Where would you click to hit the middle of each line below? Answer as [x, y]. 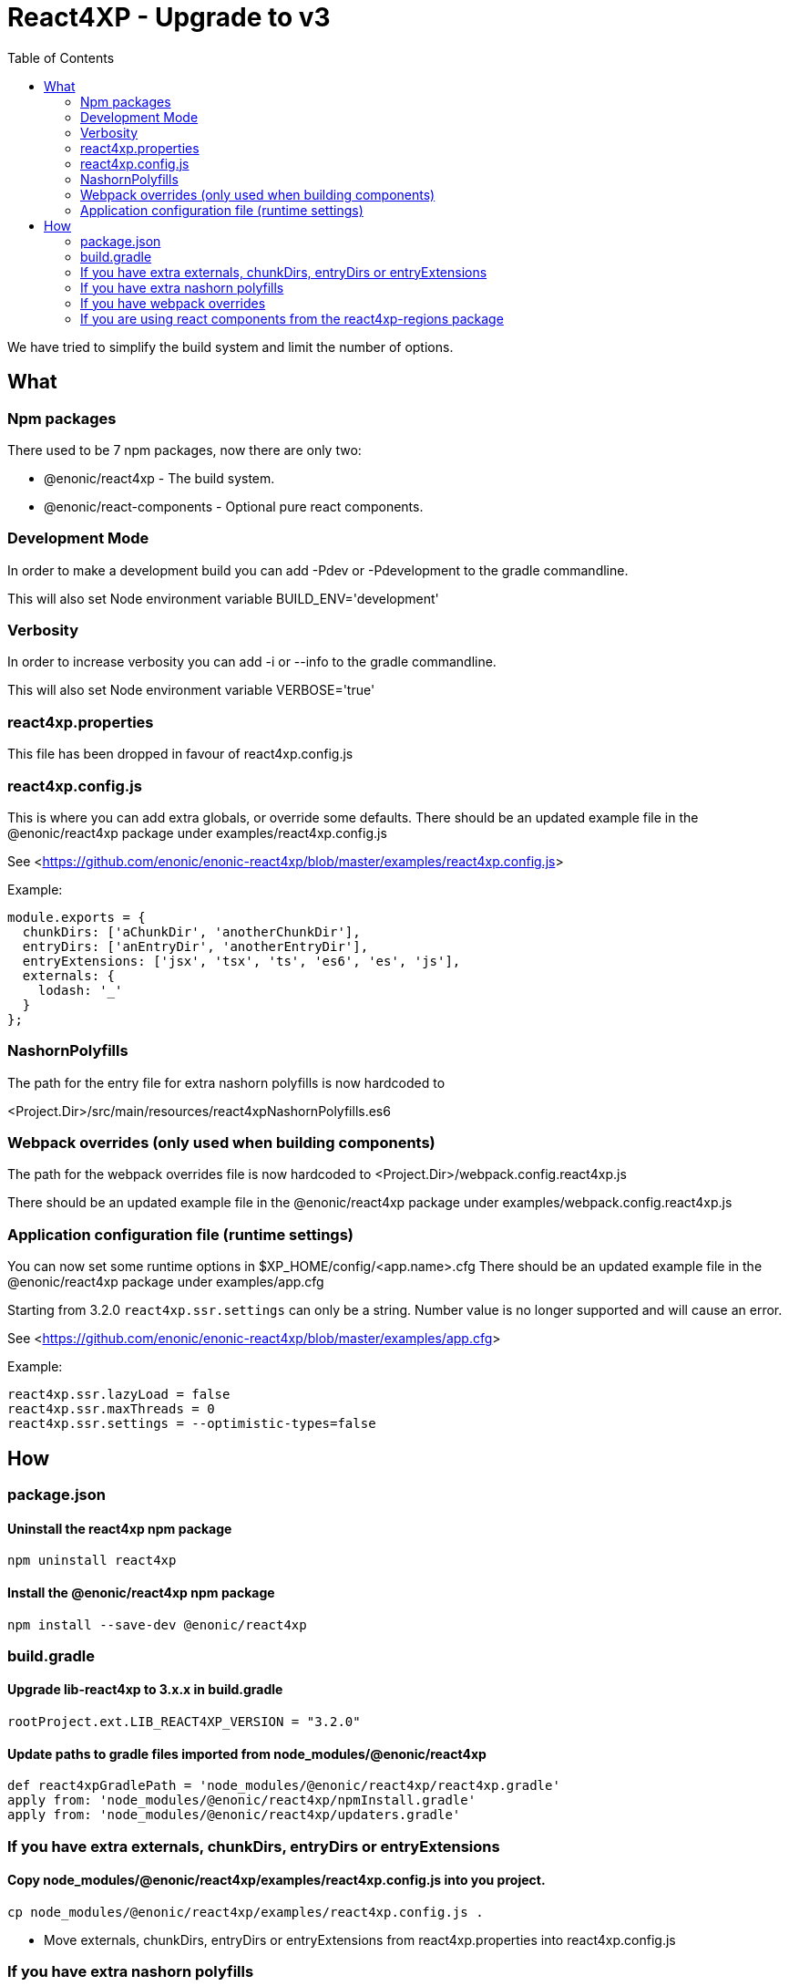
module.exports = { [77, 917]
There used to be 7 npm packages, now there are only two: [184, 450]
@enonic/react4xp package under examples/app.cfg [166, 1282]
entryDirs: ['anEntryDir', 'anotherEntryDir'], [195, 946]
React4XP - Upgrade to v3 [169, 17]
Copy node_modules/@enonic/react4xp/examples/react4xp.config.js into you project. [277, 1880]
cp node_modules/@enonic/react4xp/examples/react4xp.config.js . [246, 1912]
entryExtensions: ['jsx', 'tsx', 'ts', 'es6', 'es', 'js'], [241, 961]
